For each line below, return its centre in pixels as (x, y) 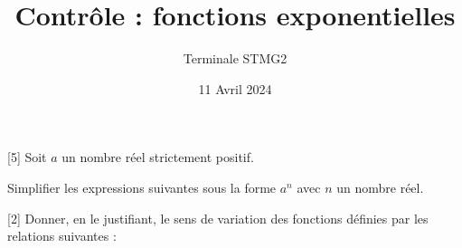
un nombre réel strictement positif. (158, 157)
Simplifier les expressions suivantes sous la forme (142, 187)
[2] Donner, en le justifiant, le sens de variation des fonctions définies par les (218, 218)
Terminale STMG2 (235, 58)
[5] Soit (27, 157)
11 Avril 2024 (235, 88)
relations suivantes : (62, 236)
